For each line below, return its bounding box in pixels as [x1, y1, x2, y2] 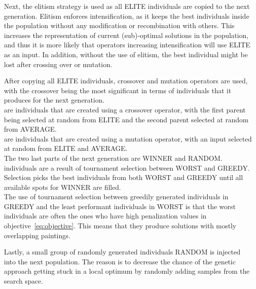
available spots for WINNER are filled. [4, 181, 121, 192]
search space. [4, 276, 43, 286]
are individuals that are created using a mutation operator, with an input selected [4, 133, 252, 144]
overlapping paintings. [4, 230, 71, 240]
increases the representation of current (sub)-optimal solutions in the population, [4, 30, 249, 40]
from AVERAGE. [4, 124, 57, 134]
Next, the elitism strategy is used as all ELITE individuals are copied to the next [4, 1, 250, 11]
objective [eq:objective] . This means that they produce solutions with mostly [4, 220, 236, 231]
